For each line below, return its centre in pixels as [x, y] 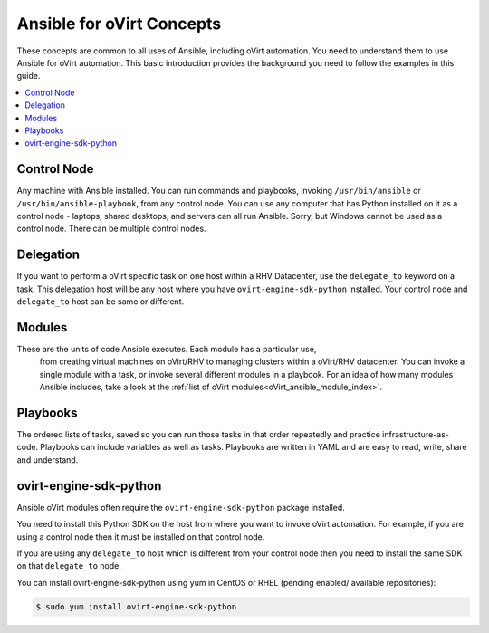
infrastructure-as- [416, 435]
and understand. [48, 460]
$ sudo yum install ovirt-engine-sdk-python [136, 606]
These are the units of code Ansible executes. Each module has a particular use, [167, 349]
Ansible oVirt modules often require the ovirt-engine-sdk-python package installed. [181, 507]
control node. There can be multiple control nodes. [111, 229]
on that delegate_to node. [69, 566]
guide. [29, 76]
